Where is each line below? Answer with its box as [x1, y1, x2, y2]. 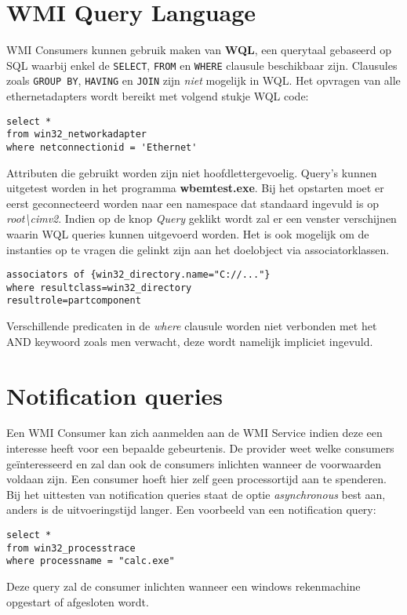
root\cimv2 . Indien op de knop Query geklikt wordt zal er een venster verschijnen [6, 210, 397, 227]
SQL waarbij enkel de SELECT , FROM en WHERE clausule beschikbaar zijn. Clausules [6, 56, 398, 73]
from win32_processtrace [6, 542, 136, 554]
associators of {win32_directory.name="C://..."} [6, 269, 271, 281]
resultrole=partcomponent [6, 295, 141, 307]
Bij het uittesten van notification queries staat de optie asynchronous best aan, [6, 486, 386, 502]
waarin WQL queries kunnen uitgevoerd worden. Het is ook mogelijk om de [6, 225, 369, 242]
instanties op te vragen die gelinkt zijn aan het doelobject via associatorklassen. [6, 241, 390, 257]
